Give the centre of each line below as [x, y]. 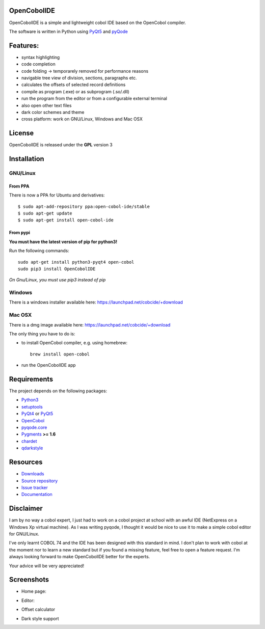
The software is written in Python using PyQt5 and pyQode [68, 31]
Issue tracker [35, 487]
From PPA [19, 186]
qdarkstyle [32, 448]
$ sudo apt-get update [45, 213]
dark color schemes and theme [53, 112]
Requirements [31, 379]
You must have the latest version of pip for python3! [63, 242]
